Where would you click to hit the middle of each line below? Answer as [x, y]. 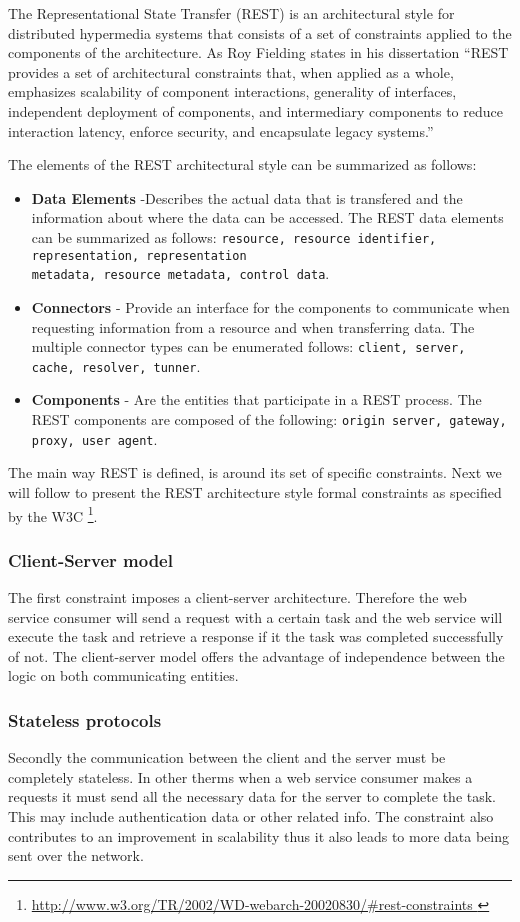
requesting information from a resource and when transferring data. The [253, 326]
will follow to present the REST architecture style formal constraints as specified [255, 491]
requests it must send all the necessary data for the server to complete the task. [252, 796]
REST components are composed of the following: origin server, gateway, [269, 419]
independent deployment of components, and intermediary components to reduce [255, 110]
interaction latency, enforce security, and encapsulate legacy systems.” [221, 130]
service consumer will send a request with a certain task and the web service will [255, 616]
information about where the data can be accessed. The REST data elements [267, 217]
